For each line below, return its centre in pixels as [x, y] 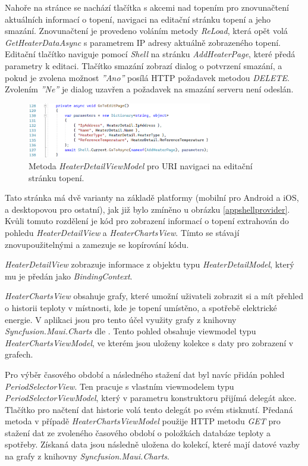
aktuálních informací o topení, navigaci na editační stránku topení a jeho [138, 19]
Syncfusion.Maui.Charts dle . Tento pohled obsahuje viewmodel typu [131, 331]
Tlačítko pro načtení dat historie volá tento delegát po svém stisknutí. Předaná [149, 409]
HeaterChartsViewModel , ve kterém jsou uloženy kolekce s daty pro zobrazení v [149, 342]
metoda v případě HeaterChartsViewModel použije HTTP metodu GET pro [143, 421]
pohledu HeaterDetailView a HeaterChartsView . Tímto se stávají [122, 232]
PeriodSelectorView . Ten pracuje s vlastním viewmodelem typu [120, 386]
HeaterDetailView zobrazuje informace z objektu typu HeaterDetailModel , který [150, 264]
